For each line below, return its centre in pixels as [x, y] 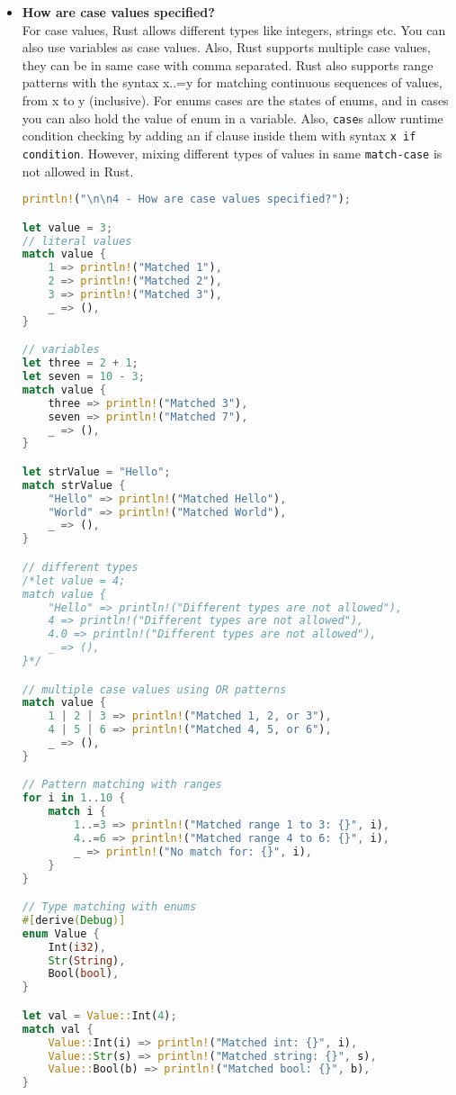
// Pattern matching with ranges [122, 785]
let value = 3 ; [67, 227]
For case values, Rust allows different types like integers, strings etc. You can [234, 29]
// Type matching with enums [109, 907]
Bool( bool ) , [84, 974]
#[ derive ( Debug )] [74, 920]
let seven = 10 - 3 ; [83, 377]
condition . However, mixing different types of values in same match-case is [232, 153]
